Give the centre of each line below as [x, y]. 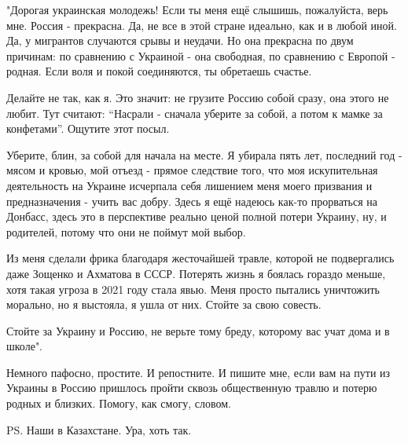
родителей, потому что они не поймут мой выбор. [126, 231]
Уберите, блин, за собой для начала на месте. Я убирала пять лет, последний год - [204, 154]
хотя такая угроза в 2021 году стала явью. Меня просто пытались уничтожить [193, 289]
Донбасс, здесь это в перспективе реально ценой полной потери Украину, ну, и [197, 216]
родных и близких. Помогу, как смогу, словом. [119, 403]
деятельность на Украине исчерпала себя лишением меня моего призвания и [189, 185]
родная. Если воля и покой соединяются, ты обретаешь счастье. [159, 71]
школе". [25, 346]
